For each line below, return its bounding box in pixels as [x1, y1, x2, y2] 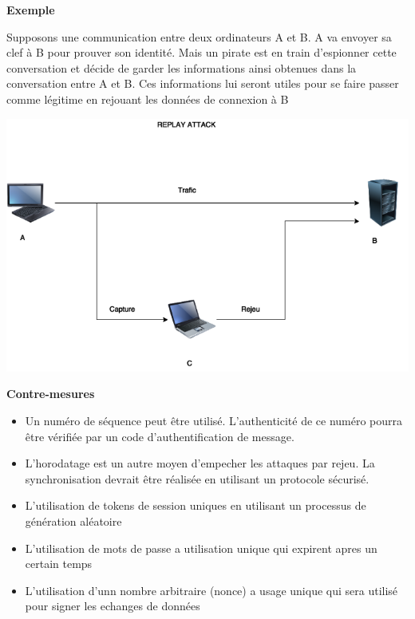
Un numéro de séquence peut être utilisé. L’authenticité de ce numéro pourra [25, 412, 403, 429]
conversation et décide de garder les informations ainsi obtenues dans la [6, 59, 357, 76]
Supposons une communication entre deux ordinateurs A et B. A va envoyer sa [6, 28, 392, 45]
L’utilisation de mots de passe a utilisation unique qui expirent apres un [25, 539, 377, 556]
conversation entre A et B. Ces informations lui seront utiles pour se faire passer [6, 75, 399, 92]
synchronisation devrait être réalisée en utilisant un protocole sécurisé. [25, 470, 370, 487]
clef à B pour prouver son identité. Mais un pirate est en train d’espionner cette [6, 44, 397, 61]
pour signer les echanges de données [25, 597, 200, 614]
